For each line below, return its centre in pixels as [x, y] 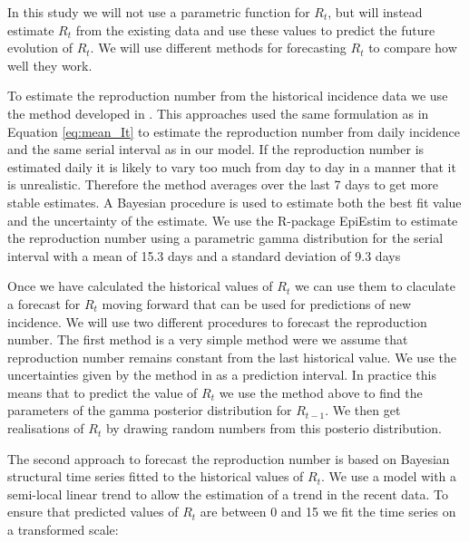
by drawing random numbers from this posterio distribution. [274, 428]
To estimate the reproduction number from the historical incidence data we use [228, 96]
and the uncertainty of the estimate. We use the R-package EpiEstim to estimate [233, 220]
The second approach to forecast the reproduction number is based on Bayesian [229, 458]
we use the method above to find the [321, 392]
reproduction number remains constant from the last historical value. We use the [232, 357]
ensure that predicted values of [93, 512]
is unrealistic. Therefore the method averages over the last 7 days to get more [223, 184]
